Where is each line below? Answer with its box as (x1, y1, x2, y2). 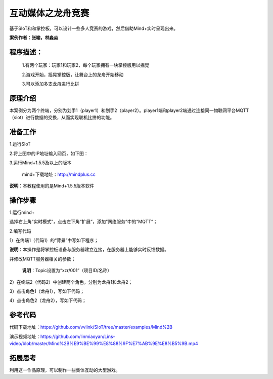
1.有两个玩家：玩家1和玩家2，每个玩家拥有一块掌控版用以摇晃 (22, 62, 149, 68)
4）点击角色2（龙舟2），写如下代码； (9, 297, 87, 304)
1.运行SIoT (9, 141, 31, 147)
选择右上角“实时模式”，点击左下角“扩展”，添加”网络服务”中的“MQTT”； (9, 218, 158, 225)
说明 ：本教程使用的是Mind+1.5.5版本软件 (9, 182, 95, 188)
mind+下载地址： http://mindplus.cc (22, 171, 96, 177)
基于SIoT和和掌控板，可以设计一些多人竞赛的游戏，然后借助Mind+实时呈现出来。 (9, 25, 178, 31)
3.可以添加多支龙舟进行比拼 (22, 81, 79, 87)
